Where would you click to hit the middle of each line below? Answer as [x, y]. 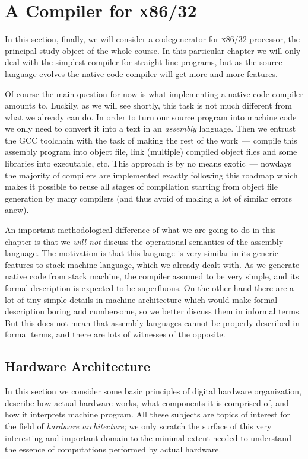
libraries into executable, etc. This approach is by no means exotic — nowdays [148, 163]
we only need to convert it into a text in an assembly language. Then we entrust [150, 128]
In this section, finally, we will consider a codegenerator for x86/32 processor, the [152, 39]
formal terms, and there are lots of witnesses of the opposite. [115, 334]
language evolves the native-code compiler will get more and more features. [141, 73]
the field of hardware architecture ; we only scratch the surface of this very [138, 425]
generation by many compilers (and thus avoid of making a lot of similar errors [148, 198]
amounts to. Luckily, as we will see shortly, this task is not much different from [148, 105]
